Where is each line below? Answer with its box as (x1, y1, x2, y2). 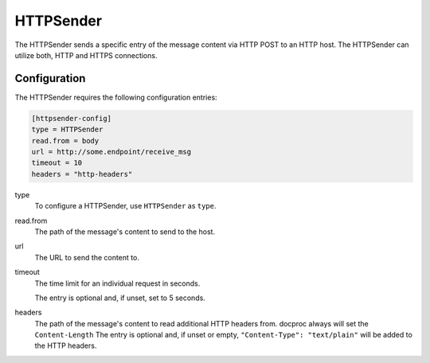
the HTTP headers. (34, 341, 97, 350)
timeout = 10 (31, 158, 83, 167)
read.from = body (31, 136, 100, 145)
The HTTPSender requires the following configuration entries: (14, 92, 218, 102)
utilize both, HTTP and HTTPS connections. (14, 50, 158, 60)
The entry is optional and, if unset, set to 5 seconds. (34, 293, 206, 302)
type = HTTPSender (31, 125, 104, 135)
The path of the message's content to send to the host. (34, 227, 215, 236)
